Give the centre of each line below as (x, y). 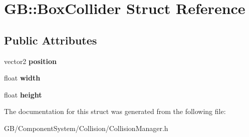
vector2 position (31, 61)
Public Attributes (51, 40)
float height (23, 94)
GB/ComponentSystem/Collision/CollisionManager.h (86, 128)
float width (22, 78)
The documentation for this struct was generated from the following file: (115, 111)
